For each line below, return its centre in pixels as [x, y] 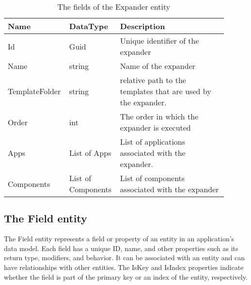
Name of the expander [158, 66]
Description [142, 26]
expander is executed [155, 127]
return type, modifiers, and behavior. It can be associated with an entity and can [125, 258]
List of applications [153, 142]
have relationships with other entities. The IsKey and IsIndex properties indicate [124, 267]
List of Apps [90, 153]
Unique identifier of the [159, 41]
